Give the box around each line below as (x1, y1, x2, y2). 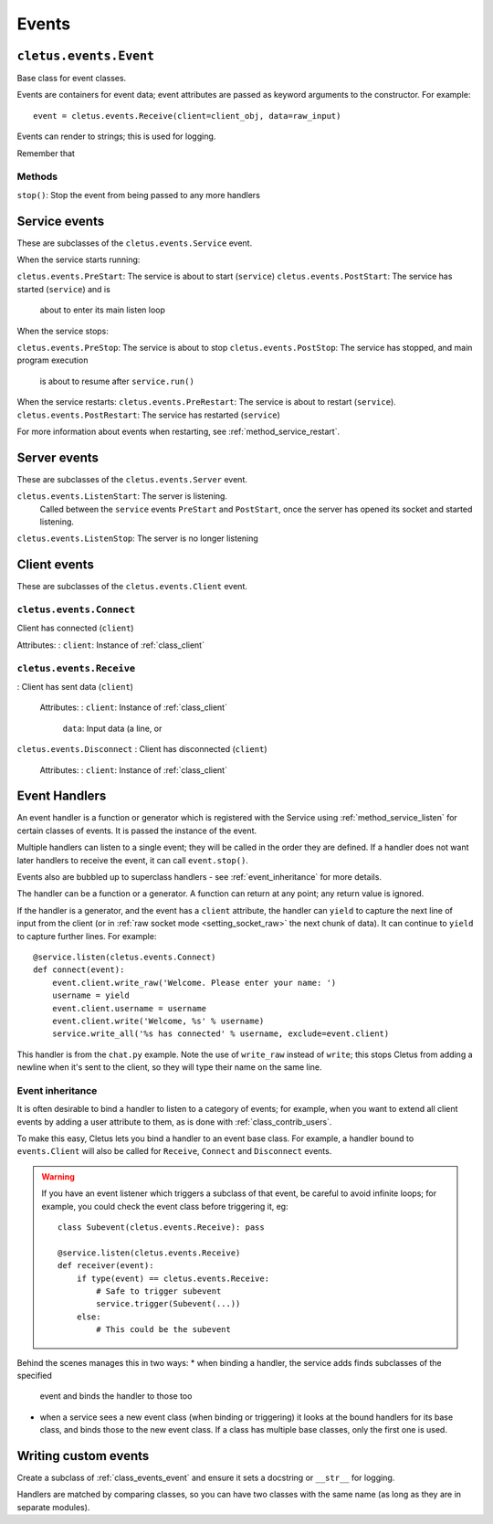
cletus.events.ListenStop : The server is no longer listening (16, 533, 259, 544)
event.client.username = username (51, 1003, 207, 1013)
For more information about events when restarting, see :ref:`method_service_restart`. (16, 426, 341, 437)
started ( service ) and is (16, 283, 111, 294)
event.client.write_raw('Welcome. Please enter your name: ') (51, 978, 337, 988)
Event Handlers (16, 788, 107, 804)
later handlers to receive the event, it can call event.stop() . (16, 854, 248, 865)
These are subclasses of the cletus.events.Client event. (16, 581, 248, 592)
